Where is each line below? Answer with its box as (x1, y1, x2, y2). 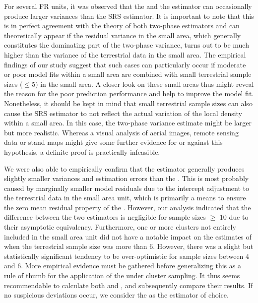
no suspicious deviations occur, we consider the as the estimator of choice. (4, 290, 229, 300)
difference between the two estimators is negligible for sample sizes (4, 212, 206, 222)
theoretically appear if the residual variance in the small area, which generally (4, 30, 241, 40)
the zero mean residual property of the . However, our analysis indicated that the (4, 202, 251, 212)
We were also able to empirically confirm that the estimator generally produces (4, 163, 245, 174)
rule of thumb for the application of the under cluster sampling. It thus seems (4, 270, 240, 281)
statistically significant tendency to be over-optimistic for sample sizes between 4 (4, 250, 250, 261)
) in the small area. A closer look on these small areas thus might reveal (35, 78, 254, 89)
